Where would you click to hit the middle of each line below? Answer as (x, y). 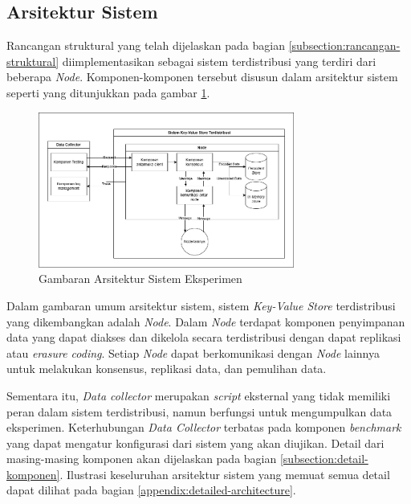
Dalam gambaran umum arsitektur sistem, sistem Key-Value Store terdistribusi (201, 305)
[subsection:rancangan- (344, 45)
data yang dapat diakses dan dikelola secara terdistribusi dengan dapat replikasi (204, 337)
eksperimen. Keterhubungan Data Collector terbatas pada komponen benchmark (204, 427)
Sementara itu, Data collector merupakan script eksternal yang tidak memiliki (199, 395)
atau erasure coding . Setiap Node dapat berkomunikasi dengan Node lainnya (193, 352)
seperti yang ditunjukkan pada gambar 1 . (108, 92)
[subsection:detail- (324, 459)
